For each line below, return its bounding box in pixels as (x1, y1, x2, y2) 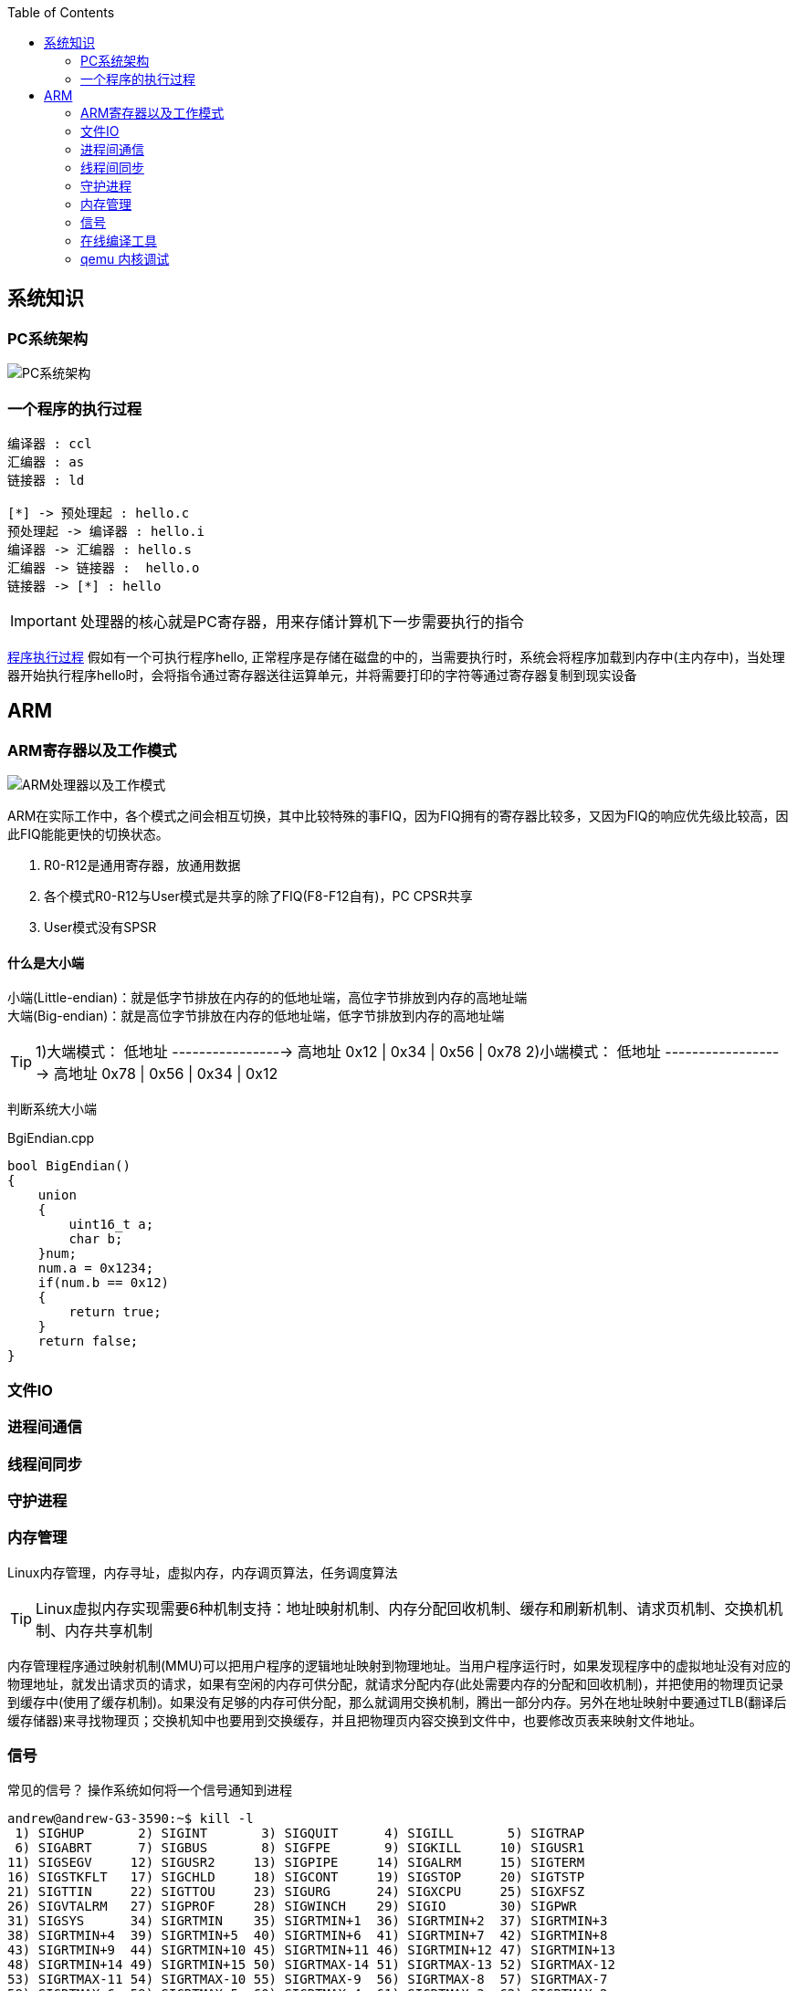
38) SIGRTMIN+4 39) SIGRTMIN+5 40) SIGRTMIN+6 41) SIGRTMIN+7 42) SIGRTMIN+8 (7, 1928, 608, 1944)
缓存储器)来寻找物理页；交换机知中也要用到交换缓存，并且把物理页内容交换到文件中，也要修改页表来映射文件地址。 (7, 1712, 703, 1728)
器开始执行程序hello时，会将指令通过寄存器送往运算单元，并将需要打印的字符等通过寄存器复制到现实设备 (7, 666, 637, 683)
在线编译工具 (80, 233, 157, 248)
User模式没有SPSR (44, 919, 157, 936)
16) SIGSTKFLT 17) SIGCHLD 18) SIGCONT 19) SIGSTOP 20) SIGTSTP (7, 1870, 585, 1885)
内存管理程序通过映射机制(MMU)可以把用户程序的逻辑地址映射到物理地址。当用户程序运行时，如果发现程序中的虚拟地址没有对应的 (7, 1657, 791, 1673)
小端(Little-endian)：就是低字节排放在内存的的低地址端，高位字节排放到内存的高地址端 (7, 990, 528, 1006)
